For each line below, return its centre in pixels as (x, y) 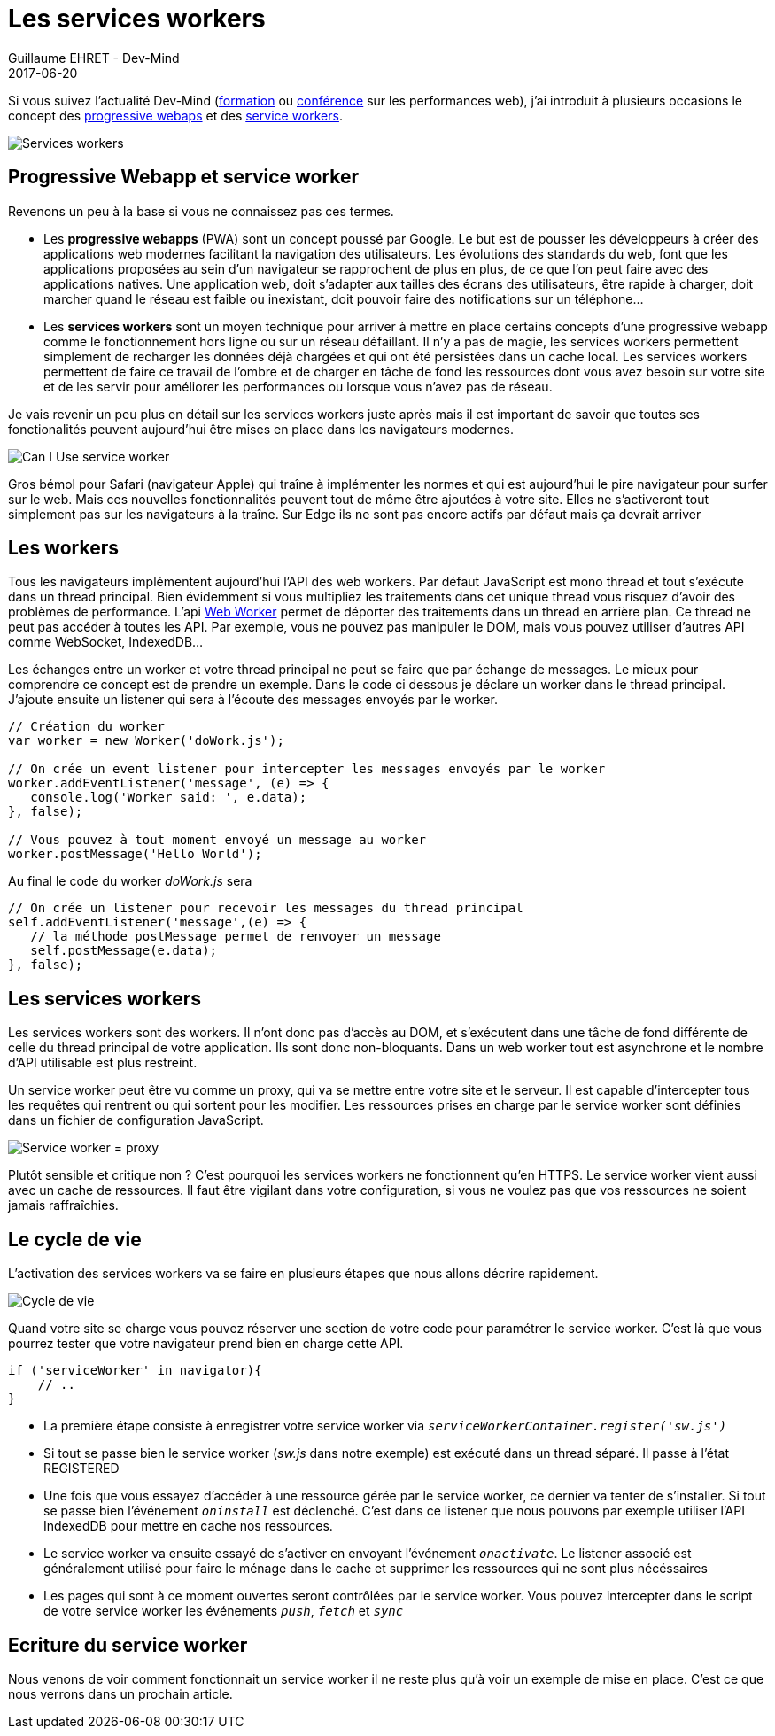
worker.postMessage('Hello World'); (135, 854)
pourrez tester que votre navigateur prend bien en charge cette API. (206, 1344)
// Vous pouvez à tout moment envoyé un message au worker (217, 840)
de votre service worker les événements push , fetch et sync (224, 1611)
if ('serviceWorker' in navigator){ (135, 1371)
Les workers (63, 548)
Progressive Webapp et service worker (184, 177)
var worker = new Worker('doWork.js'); (146, 741)
